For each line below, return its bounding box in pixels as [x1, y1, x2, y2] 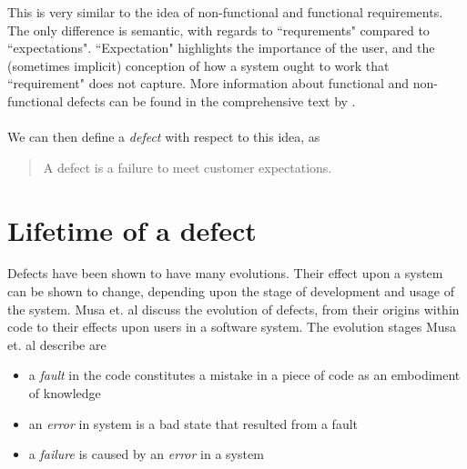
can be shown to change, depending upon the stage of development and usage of [7, 282, 455, 301]
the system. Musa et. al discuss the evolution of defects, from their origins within [7, 299, 460, 318]
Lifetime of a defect [7, 211, 257, 248]
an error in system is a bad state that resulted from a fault [28, 414, 359, 433]
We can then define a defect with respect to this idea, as [7, 127, 320, 146]
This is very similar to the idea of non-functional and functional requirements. [7, 3, 443, 21]
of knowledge [28, 384, 101, 403]
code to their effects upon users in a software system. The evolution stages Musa [7, 317, 457, 336]
